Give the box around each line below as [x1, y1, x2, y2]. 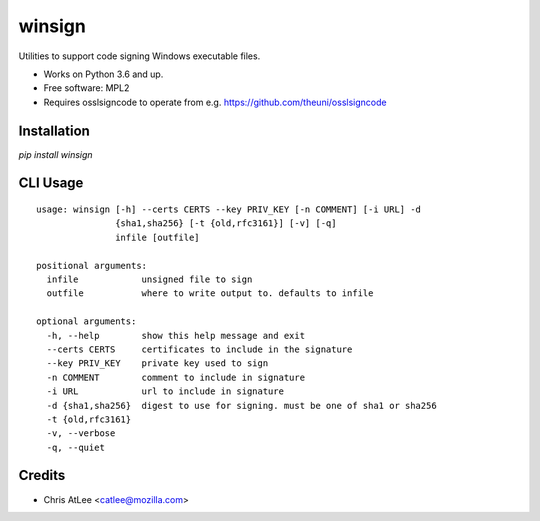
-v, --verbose [46, 428, 116, 439]
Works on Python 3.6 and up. [43, 68, 164, 80]
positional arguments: [36, 260, 148, 271]
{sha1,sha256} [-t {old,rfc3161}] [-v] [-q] [115, 218, 337, 229]
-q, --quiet [46, 441, 105, 453]
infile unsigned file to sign [46, 273, 253, 285]
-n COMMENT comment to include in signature [46, 371, 305, 383]
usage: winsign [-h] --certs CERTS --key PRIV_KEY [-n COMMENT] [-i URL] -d [36, 204, 422, 215]
